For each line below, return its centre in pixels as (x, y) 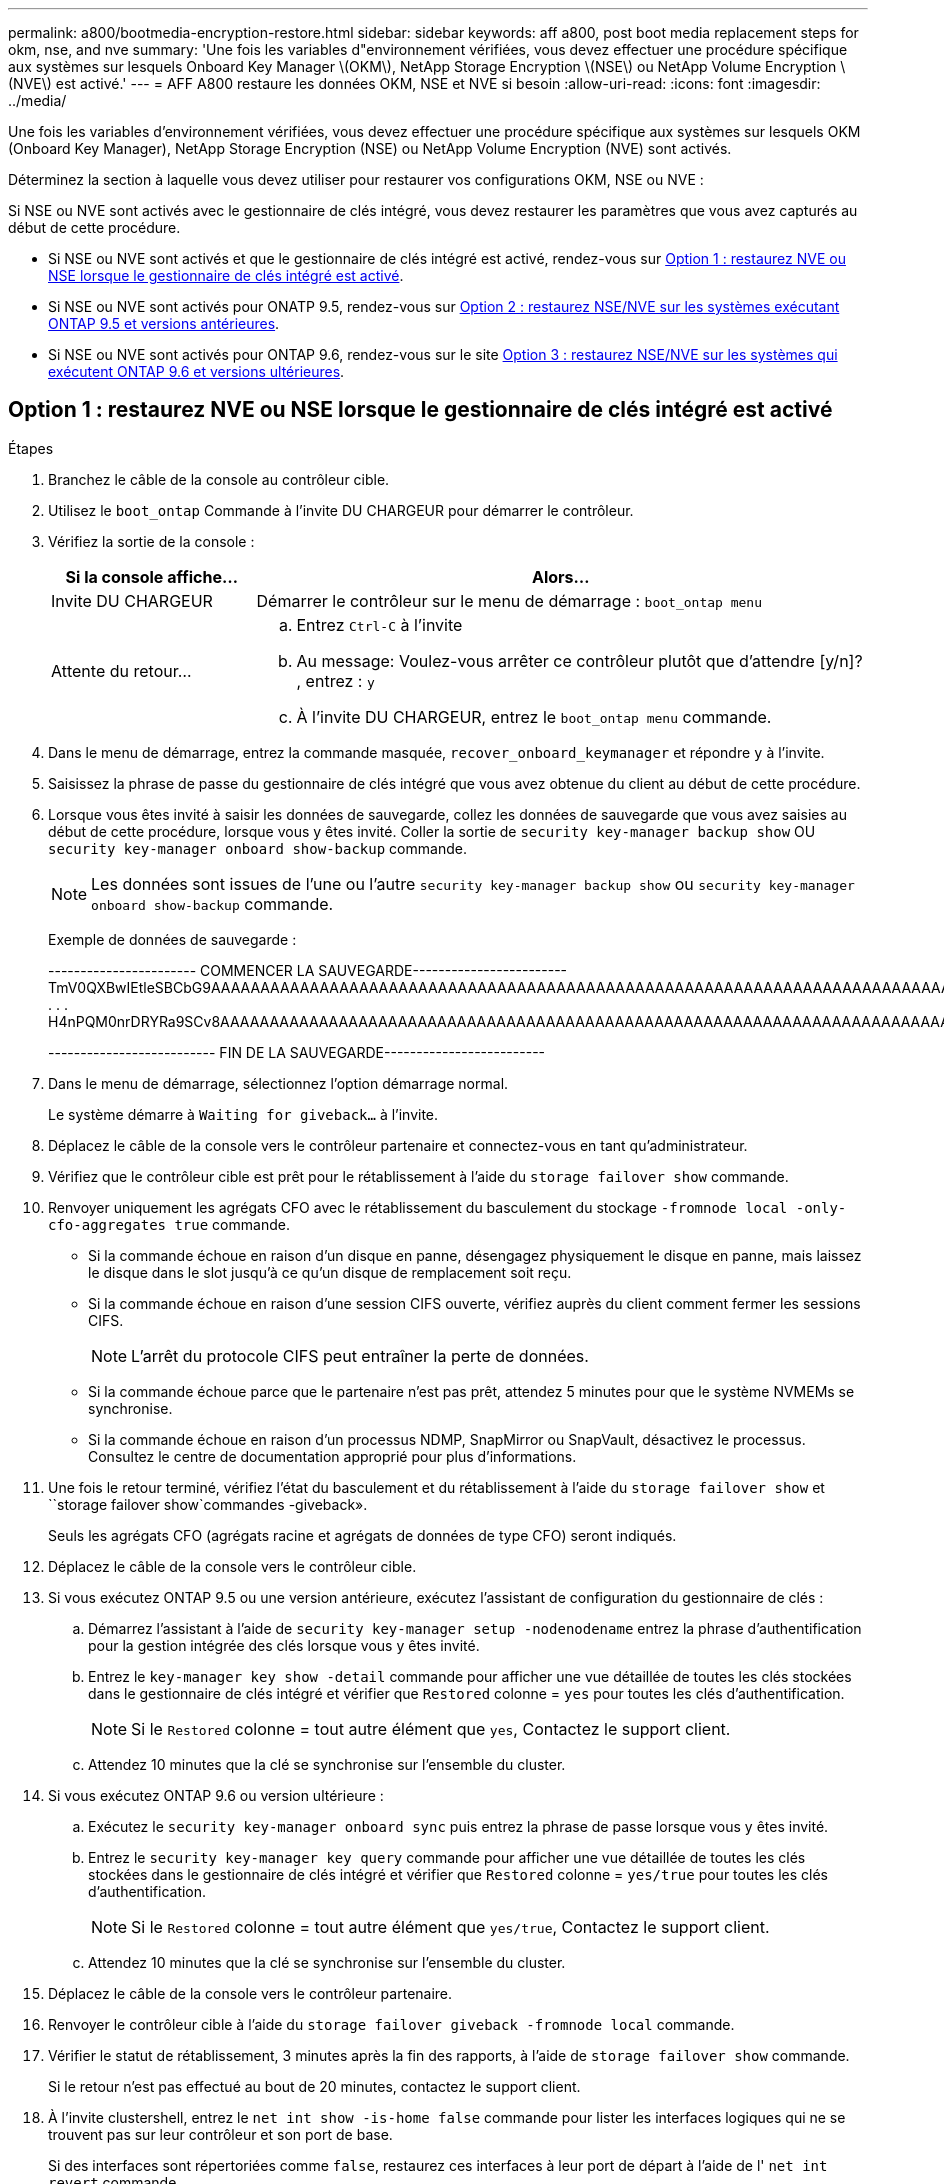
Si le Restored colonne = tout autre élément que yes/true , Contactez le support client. (450, 1926)
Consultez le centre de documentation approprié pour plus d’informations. (332, 1456)
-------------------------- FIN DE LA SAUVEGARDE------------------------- (297, 1052)
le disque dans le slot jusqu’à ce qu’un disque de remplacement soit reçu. (330, 1272)
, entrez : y (335, 680)
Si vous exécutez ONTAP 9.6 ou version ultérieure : (216, 1795)
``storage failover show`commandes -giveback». (208, 1504)
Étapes (31, 448)
